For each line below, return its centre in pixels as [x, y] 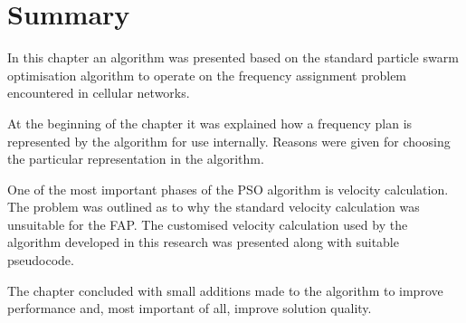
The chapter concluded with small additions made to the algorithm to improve [225, 290]
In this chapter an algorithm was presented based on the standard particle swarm [233, 57]
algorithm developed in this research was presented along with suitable [203, 242]
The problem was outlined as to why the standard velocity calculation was [214, 207]
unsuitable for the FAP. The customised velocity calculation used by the [208, 224]
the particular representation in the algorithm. [136, 159]
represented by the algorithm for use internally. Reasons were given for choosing [229, 141]
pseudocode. [41, 260]
